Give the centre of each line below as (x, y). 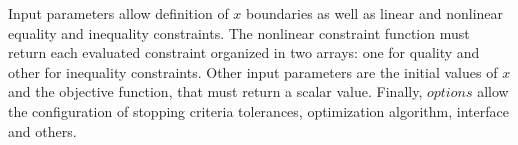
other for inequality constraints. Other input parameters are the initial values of (253, 71)
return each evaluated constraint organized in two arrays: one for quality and (244, 52)
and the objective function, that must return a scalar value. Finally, (215, 91)
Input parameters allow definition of (118, 13)
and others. (42, 130)
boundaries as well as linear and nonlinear (375, 13)
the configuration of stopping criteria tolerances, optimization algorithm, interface (258, 110)
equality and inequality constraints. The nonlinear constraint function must (239, 32)
